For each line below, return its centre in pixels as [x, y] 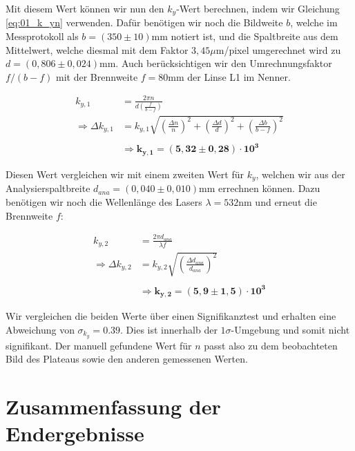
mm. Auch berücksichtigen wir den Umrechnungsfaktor [216, 63]
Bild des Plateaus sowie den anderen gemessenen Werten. [127, 359]
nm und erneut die [278, 201]
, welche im [314, 22]
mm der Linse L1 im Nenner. [229, 76]
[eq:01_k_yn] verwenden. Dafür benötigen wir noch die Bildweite [144, 22]
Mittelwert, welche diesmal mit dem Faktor [97, 49]
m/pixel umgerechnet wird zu [278, 49]
